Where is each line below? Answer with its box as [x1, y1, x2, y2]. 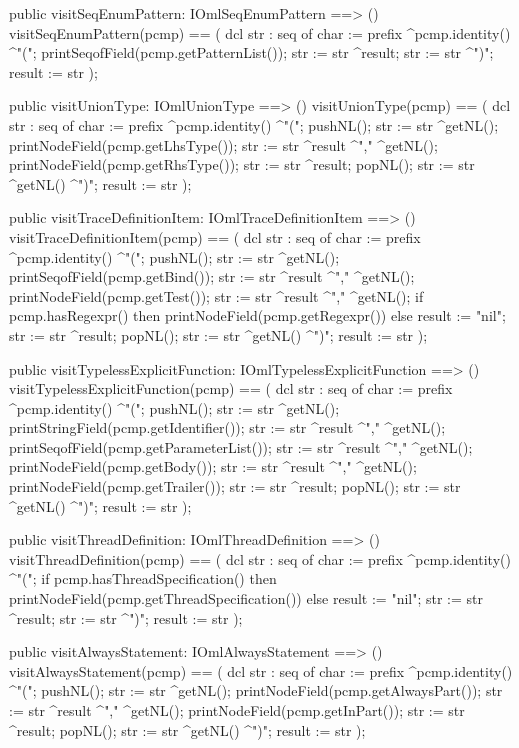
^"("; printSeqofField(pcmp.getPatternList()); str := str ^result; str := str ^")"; [9, 42, 494, 63]
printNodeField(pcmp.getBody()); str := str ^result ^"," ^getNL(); [9, 456, 417, 477]
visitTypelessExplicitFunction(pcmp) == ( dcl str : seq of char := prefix [9, 378, 453, 399]
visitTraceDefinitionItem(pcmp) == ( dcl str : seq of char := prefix [9, 226, 421, 247]
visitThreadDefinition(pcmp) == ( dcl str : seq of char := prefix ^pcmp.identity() [9, 548, 511, 569]
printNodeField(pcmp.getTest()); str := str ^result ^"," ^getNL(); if [9, 285, 424, 306]
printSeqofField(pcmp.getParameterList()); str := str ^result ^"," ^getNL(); [9, 436, 473, 457]
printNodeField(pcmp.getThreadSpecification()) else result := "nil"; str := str [9, 588, 483, 609]
